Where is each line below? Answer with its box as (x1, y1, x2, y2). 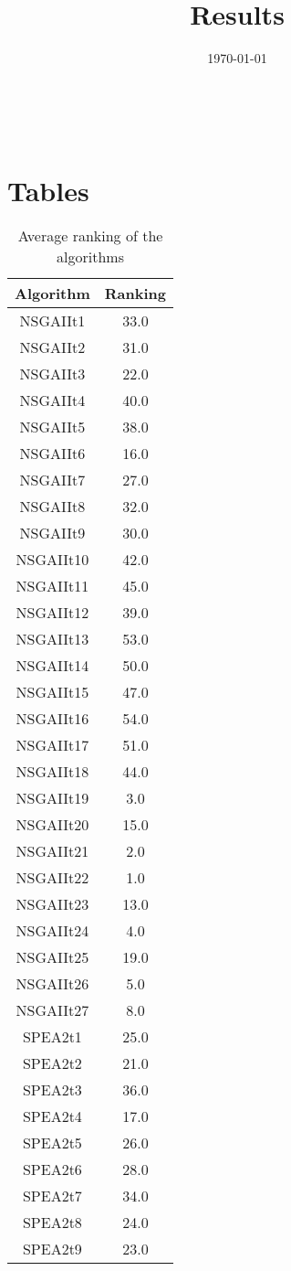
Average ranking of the (17, 225, 163, 247)
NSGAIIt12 (16, 602, 89, 624)
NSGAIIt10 (16, 549, 89, 571)
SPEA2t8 (22, 1212, 82, 1234)
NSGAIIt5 (19, 416, 86, 438)
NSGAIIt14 (16, 655, 89, 677)
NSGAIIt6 (19, 443, 86, 465)
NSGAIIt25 (16, 946, 89, 968)
